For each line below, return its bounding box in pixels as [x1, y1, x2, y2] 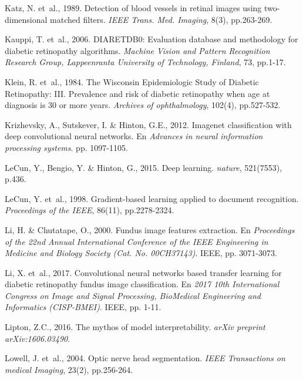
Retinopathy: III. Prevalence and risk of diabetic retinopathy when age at [5, 87, 270, 99]
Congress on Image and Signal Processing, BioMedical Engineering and [5, 289, 261, 301]
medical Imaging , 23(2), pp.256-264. [5, 363, 133, 375]
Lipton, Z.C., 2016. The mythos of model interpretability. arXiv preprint [5, 321, 265, 333]
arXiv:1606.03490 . [5, 332, 70, 344]
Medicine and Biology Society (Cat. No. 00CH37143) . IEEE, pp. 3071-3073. [5, 247, 277, 259]
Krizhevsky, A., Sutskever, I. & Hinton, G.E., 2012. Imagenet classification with [5, 118, 292, 130]
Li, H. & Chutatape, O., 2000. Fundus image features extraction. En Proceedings [5, 223, 295, 236]
